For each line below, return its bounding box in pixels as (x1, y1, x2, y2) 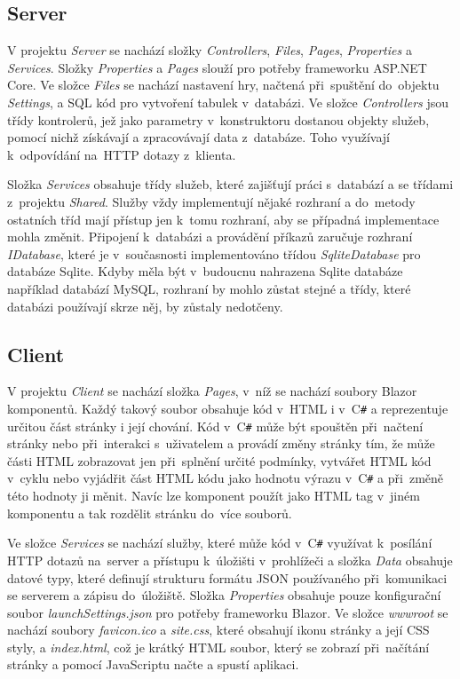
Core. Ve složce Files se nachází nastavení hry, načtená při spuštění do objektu (7, 75, 440, 94)
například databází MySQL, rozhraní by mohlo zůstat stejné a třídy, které (7, 279, 411, 297)
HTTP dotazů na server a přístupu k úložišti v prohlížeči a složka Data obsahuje (7, 550, 453, 569)
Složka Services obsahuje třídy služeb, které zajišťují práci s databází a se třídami (7, 175, 454, 193)
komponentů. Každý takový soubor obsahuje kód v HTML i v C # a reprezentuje (7, 399, 448, 417)
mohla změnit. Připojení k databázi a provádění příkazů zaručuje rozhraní (7, 227, 413, 246)
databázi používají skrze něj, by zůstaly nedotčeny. (7, 296, 283, 315)
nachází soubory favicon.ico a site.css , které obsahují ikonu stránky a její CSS (7, 620, 430, 639)
